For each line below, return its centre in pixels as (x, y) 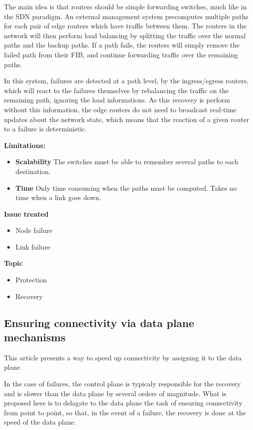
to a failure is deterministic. (46, 129)
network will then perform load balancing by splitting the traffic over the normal (125, 35)
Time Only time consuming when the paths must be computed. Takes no (126, 188)
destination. (33, 171)
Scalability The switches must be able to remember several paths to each (127, 162)
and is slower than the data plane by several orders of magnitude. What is (115, 393)
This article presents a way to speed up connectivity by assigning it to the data (123, 357)
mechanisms (35, 337)
